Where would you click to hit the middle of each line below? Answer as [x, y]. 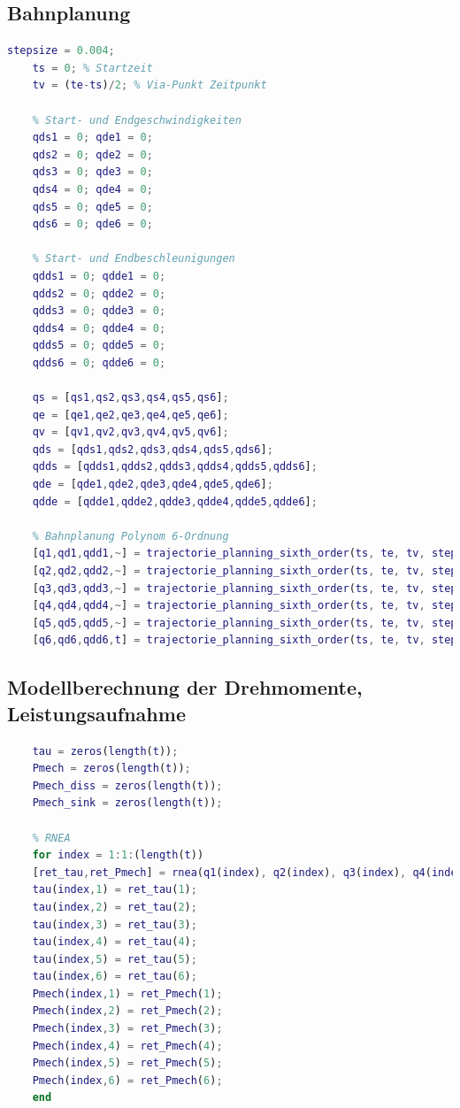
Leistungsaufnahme [96, 713]
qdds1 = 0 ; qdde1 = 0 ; [99, 276]
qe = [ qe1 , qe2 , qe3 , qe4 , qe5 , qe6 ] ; [130, 415]
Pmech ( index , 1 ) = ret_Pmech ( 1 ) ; [127, 993]
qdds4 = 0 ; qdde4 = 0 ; [99, 328]
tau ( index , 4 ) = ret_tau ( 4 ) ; [115, 942]
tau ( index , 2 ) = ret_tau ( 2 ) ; [115, 907]
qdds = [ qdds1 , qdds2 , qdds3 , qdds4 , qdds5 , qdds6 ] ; [175, 467]
